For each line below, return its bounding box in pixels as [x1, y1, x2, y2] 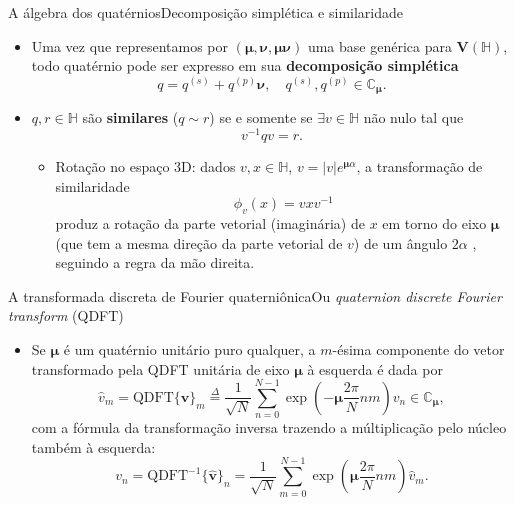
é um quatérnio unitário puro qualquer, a [63, 338, 316, 359]
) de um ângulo [353, 232, 448, 253]
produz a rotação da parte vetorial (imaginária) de [55, 212, 365, 233]
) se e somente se [209, 107, 313, 128]
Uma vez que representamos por [31, 35, 229, 56]
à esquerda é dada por [307, 358, 443, 379]
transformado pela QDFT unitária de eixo [31, 358, 290, 379]
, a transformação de [356, 155, 483, 176]
